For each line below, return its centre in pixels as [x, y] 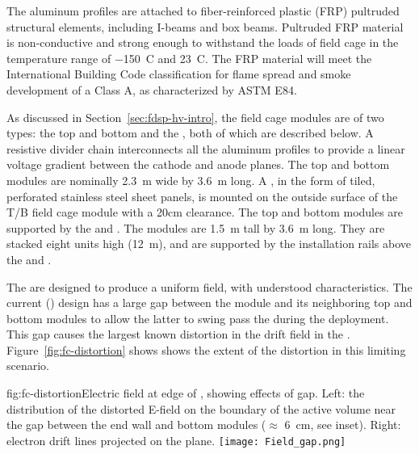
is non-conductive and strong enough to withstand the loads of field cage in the [203, 42]
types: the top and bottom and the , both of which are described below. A [190, 133]
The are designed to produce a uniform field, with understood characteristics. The [209, 286]
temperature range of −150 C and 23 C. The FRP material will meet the [189, 58]
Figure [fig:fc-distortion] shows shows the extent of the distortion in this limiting [206, 349]
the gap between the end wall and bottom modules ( [136, 425]
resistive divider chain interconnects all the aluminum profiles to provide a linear [206, 148]
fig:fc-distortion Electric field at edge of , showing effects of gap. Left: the [186, 393]
